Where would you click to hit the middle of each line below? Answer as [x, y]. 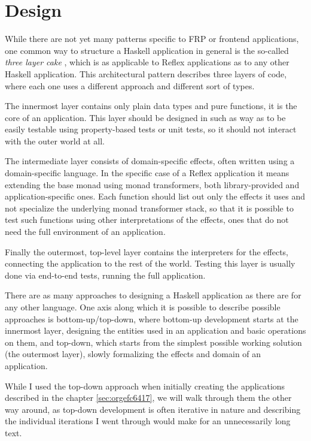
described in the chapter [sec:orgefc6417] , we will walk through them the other [148, 398]
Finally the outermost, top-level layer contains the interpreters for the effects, [147, 251]
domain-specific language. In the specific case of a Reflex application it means [147, 173]
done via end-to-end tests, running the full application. [105, 275]
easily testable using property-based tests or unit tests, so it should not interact [151, 129]
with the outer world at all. [55, 141]
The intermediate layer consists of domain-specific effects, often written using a [150, 161]
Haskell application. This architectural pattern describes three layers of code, [146, 73]
